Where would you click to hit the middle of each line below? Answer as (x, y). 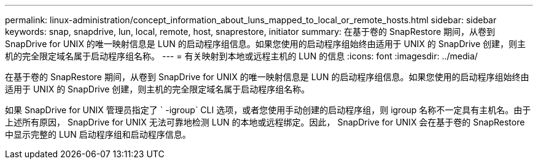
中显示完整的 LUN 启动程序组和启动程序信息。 (98, 134)
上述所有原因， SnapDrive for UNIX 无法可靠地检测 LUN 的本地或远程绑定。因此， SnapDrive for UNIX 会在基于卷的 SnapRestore (265, 122)
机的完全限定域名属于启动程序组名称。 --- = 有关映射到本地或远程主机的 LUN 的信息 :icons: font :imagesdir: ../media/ (241, 56)
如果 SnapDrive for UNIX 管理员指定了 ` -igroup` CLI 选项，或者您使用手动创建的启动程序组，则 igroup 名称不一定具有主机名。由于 (268, 110)
